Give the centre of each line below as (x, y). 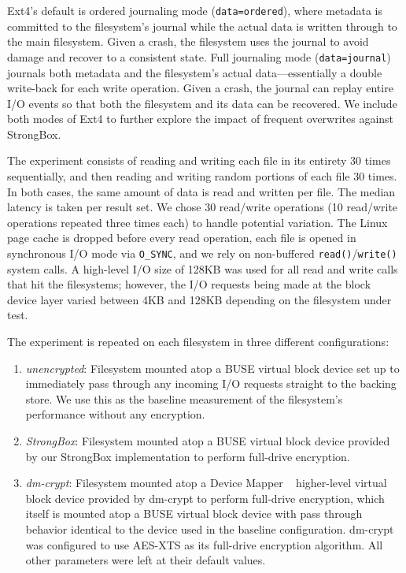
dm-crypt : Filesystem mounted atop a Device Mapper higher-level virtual (206, 483)
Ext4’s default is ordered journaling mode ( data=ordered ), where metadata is (195, 10)
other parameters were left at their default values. (146, 560)
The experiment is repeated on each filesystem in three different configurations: (198, 342)
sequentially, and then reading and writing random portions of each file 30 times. (202, 176)
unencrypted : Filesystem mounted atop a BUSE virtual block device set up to (212, 368)
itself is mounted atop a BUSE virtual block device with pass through (194, 513)
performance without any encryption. (115, 414)
